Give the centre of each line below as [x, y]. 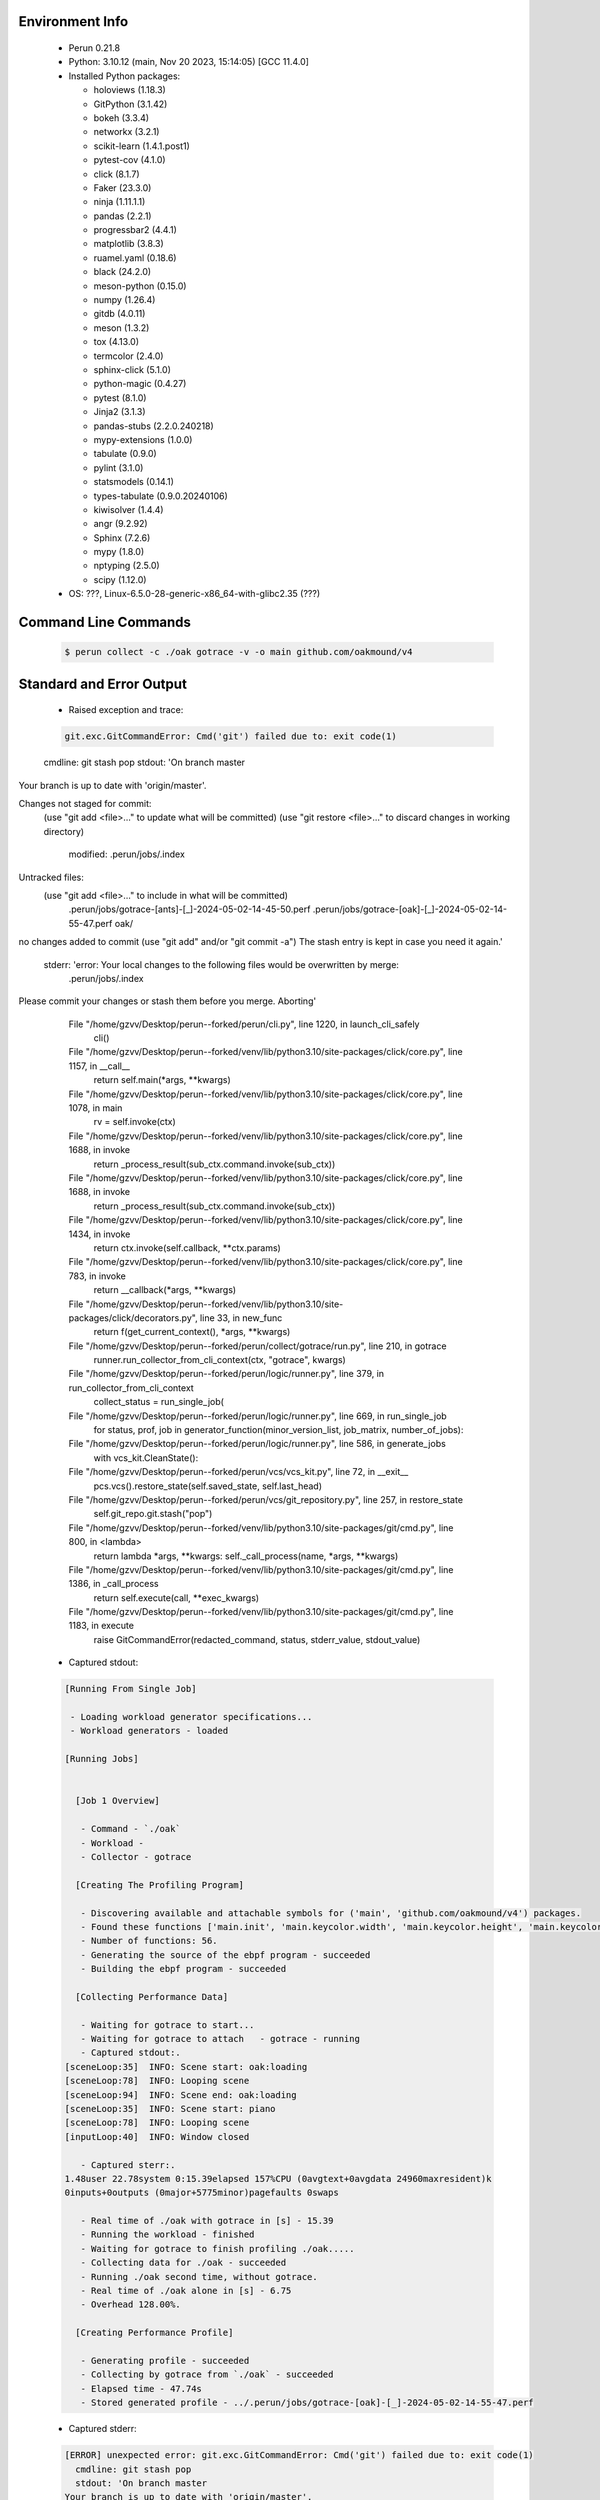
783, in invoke [97, 1276]
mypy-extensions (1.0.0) [143, 439]
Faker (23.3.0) [122, 187]
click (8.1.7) [116, 174]
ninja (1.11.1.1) [119, 202]
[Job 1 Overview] [117, 1801]
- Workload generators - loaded [149, 1731]
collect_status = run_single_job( [159, 1402]
